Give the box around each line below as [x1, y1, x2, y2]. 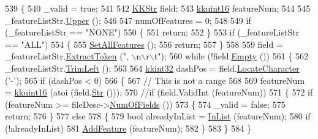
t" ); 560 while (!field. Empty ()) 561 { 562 [154, 50, 308, 62]
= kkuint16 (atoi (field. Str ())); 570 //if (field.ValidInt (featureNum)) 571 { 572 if [5, 86, 313, 99]
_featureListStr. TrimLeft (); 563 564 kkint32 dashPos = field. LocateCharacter [5, 61, 300, 74]
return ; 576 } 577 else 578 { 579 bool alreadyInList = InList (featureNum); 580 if [5, 110, 311, 122]
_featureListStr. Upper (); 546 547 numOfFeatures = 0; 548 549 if [5, 13, 251, 26]
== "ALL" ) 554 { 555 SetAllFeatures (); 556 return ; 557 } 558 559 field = [5, 37, 283, 50]
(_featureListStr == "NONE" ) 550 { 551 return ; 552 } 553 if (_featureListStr [5, 26, 300, 39]
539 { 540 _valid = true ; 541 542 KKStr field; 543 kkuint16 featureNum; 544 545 [5, 2, 311, 14]
